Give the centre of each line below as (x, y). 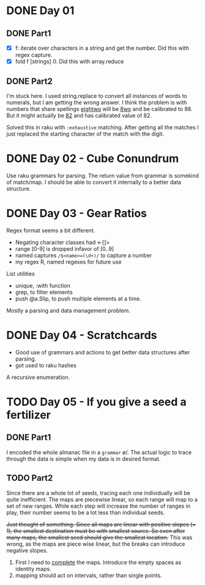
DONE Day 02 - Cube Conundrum (93, 159)
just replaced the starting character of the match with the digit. (85, 134)
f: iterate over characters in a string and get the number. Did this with (102, 48)
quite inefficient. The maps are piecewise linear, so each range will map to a (102, 499)
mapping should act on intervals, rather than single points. (88, 575)
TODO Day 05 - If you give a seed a (96, 402)
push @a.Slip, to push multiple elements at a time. (78, 299)
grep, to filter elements (44, 292)
